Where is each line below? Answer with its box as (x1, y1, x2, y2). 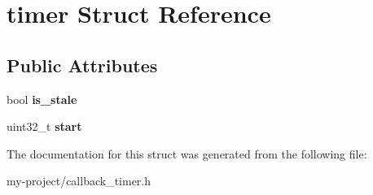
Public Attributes (7, 52, 158, 77)
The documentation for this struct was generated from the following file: (7, 145, 367, 162)
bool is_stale (7, 90, 77, 107)
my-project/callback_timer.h (7, 172, 151, 189)
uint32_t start (7, 118, 82, 135)
